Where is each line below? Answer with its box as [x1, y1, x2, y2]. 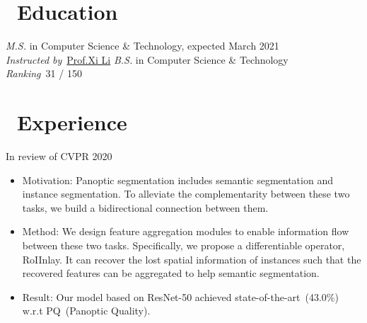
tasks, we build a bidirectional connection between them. [22, 200, 269, 215]
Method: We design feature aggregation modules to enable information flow [22, 224, 349, 239]
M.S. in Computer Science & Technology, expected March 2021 [6, 38, 279, 53]
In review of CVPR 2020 [6, 149, 112, 164]
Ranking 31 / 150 [6, 66, 82, 81]
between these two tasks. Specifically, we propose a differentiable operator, [22, 238, 345, 252]
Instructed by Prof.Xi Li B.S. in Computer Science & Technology [6, 52, 289, 67]
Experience [17, 108, 127, 137]
